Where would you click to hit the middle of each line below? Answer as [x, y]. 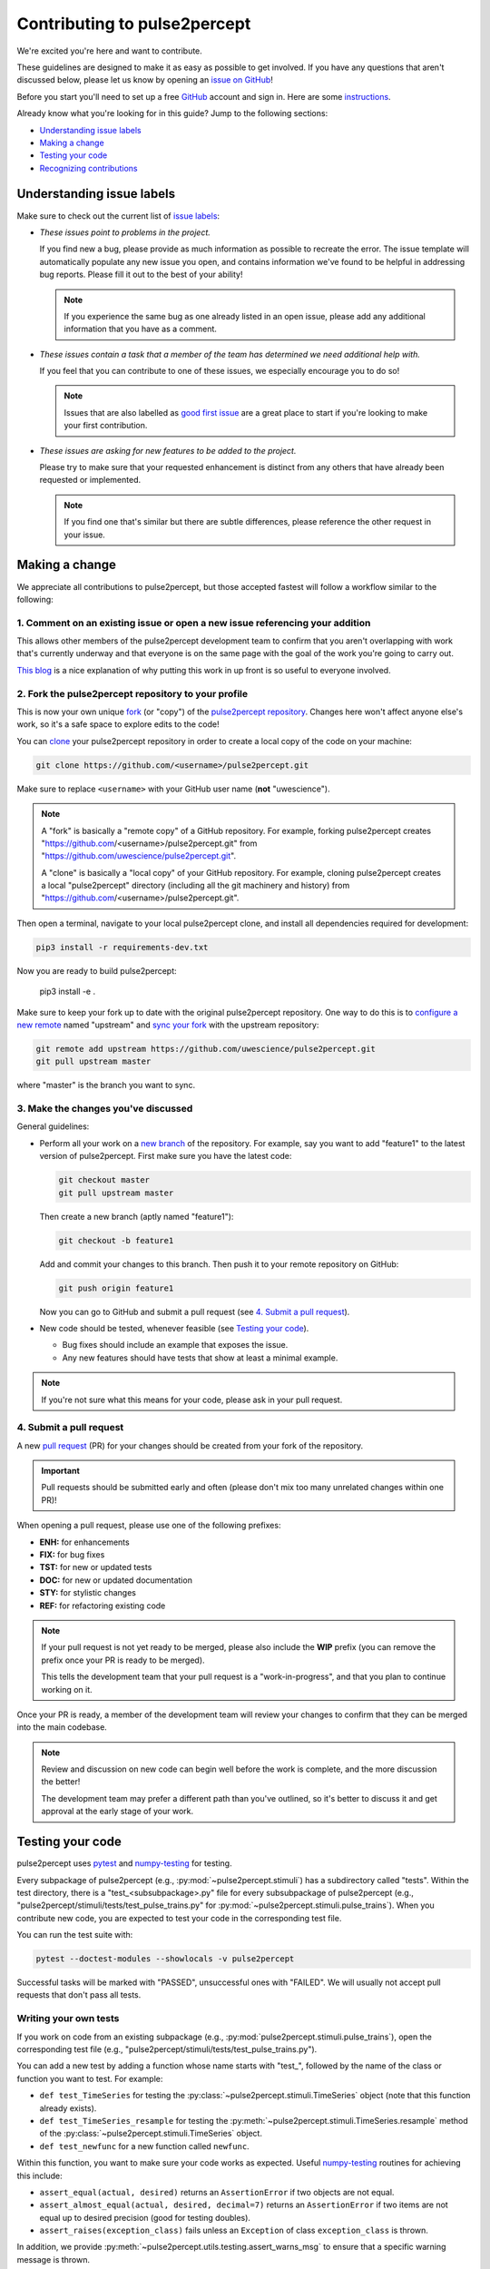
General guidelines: [53, 1126]
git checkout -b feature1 [116, 1240]
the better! [61, 1782]
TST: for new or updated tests [96, 1567]
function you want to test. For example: [90, 2078]
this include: [39, 2176]
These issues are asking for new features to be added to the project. [168, 450]
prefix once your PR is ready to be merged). [123, 1660]
